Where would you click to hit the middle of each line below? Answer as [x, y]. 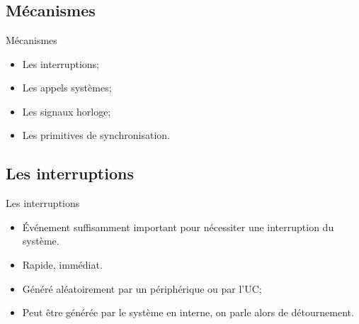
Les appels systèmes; [67, 88]
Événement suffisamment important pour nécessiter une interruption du [178, 227]
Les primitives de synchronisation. [96, 135]
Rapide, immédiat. [62, 264]
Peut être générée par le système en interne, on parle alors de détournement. [188, 312]
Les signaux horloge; [67, 111]
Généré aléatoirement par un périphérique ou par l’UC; [142, 288]
